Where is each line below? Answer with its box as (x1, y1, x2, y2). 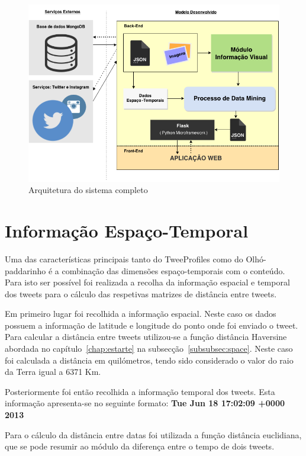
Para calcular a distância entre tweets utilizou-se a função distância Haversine (5, 330, 287, 343)
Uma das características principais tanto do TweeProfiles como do (5, 252, 243, 265)
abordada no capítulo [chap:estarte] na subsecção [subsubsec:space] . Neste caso (5, 342, 293, 355)
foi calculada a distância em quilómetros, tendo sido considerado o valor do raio (5, 354, 294, 366)
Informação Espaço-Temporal (5, 218, 249, 242)
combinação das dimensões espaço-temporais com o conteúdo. (62, 264, 285, 277)
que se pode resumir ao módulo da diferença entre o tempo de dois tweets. (5, 440, 275, 452)
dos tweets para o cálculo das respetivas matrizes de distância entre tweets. (5, 287, 277, 300)
